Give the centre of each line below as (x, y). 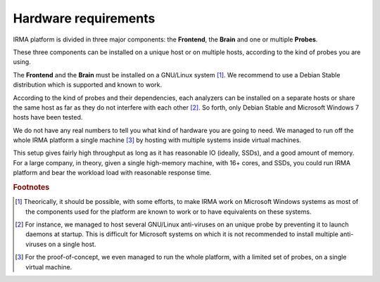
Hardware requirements (84, 18)
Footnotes (31, 188)
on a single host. (72, 244)
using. (22, 62)
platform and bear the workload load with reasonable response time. (112, 173)
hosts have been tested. (48, 117)
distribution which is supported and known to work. (88, 85)
